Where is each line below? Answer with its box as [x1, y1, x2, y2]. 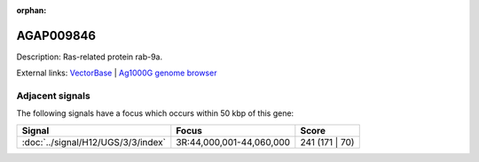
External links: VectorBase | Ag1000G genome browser [16, 67, 217, 79]
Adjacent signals [16, 89, 90, 102]
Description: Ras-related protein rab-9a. [16, 51, 163, 62]
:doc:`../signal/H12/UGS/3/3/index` [21, 135, 166, 148]
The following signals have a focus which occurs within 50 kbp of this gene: [16, 108, 294, 119]
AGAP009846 [16, 27, 97, 43]
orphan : [16, 5, 47, 15]
